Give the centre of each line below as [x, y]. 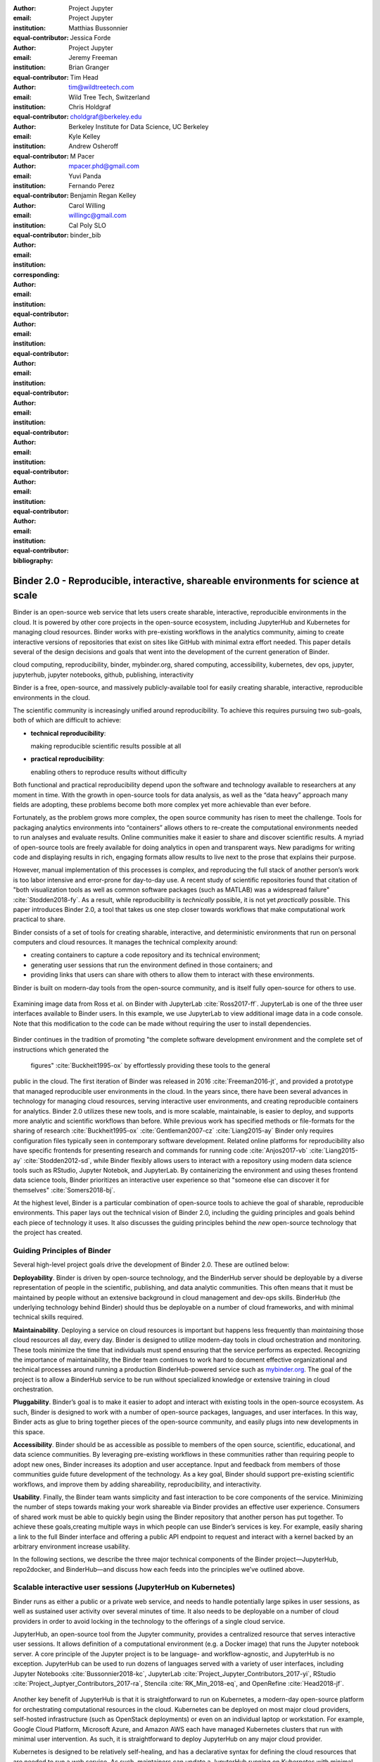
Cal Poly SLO [88, 225]
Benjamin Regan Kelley [103, 196]
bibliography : [33, 560]
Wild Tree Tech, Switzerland [109, 97]
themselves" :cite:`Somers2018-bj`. [64, 1190]
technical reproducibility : [68, 733]
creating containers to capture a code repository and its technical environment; [145, 955]
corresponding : [36, 274]
